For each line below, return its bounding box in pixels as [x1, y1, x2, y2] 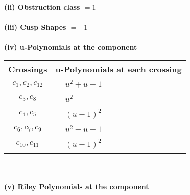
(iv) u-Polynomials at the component [4, 41, 137, 52]
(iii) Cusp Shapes [4, 21, 66, 32]
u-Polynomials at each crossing [55, 62, 182, 75]
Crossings [8, 62, 47, 75]
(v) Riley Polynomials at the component [4, 181, 149, 191]
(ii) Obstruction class [4, 2, 80, 12]
